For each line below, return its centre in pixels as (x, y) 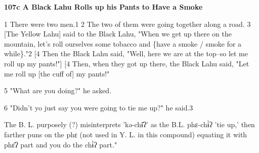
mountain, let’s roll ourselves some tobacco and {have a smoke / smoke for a (123, 43)
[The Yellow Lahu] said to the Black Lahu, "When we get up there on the (118, 34)
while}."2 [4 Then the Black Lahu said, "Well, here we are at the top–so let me (126, 53)
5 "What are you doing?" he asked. (58, 90)
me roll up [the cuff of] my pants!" (57, 73)
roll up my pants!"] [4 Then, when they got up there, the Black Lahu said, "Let (127, 63)
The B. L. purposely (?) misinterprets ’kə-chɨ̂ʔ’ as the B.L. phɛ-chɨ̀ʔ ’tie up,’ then (129, 124)
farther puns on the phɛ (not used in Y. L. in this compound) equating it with (126, 134)
